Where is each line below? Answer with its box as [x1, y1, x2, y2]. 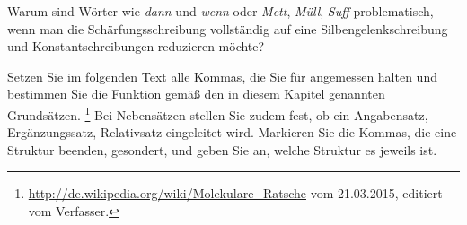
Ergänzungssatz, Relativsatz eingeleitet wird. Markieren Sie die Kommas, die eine [7, 123, 457, 142]
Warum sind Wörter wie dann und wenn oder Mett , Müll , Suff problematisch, [7, 2, 434, 20]
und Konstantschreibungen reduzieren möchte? [7, 37, 265, 56]
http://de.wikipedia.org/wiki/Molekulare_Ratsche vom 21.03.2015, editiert [28, 184, 443, 203]
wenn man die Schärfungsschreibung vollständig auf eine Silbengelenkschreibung [7, 19, 448, 38]
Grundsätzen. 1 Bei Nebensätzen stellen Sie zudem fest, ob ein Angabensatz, [7, 102, 428, 124]
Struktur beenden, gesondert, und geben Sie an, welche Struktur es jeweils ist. [7, 140, 437, 159]
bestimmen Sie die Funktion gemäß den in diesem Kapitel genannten [7, 84, 385, 103]
